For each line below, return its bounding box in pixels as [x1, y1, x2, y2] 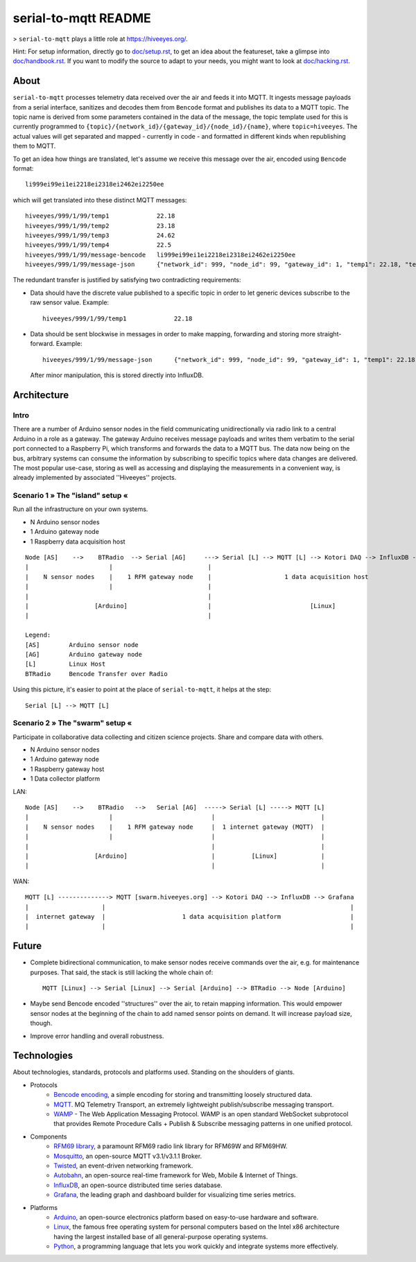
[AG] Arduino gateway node [25, 650, 142, 658]
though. [30, 1019, 53, 1028]
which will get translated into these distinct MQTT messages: [12, 196, 187, 204]
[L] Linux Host [25, 660, 106, 668]
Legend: [25, 631, 51, 639]
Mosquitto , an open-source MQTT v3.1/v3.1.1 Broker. [53, 1152, 202, 1160]
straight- [316, 330, 342, 338]
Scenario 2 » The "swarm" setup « [12, 718, 132, 728]
